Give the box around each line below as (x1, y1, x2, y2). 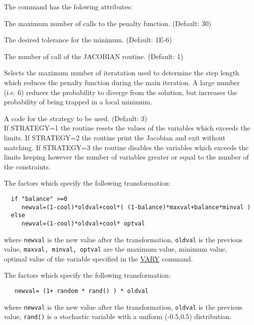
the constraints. (4, 161, 51, 171)
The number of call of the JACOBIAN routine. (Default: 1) (4, 51, 184, 61)
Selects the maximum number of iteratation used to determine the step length (4, 67, 239, 78)
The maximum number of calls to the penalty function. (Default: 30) (4, 18, 212, 28)
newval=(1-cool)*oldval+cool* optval (21, 220, 145, 227)
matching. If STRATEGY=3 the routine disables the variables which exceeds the (4, 142, 249, 152)
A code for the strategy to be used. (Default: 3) (4, 113, 147, 123)
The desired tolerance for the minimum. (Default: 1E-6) (4, 34, 172, 45)
